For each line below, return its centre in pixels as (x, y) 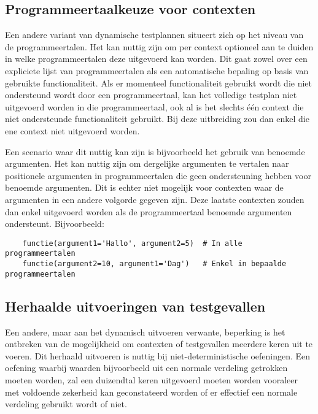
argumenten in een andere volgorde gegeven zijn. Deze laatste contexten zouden (155, 199)
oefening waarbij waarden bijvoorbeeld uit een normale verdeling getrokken (146, 368)
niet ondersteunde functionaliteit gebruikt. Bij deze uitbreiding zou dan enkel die (157, 119)
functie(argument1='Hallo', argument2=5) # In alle (132, 243)
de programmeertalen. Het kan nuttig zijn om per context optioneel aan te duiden (159, 46)
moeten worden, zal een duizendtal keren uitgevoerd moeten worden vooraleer (151, 379)
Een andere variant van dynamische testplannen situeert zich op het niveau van (154, 35)
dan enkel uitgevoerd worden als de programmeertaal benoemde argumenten (149, 211)
